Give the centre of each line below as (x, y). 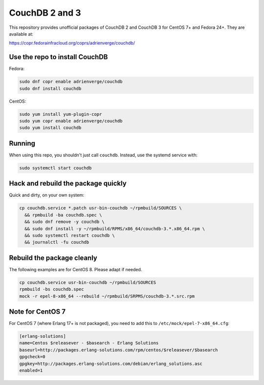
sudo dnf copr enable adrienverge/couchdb (71, 82)
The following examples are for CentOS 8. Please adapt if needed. (76, 269)
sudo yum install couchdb (50, 128)
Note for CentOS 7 (37, 311)
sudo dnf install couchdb (50, 88)
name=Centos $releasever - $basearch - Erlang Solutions (89, 343)
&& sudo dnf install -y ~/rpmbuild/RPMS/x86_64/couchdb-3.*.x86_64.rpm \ (115, 229)
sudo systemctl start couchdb (55, 168)
